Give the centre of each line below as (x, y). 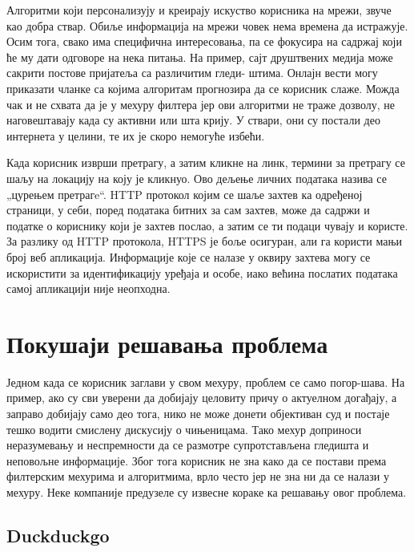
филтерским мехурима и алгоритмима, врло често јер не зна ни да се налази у (198, 476)
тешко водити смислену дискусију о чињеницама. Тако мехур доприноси (184, 429)
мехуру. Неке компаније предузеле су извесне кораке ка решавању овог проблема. (207, 491)
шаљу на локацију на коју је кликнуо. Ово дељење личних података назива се (197, 178)
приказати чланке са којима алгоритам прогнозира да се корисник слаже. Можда (203, 88)
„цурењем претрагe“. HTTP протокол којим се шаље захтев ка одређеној (185, 194)
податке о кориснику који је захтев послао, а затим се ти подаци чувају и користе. (207, 225)
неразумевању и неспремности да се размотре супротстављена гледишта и (188, 445)
